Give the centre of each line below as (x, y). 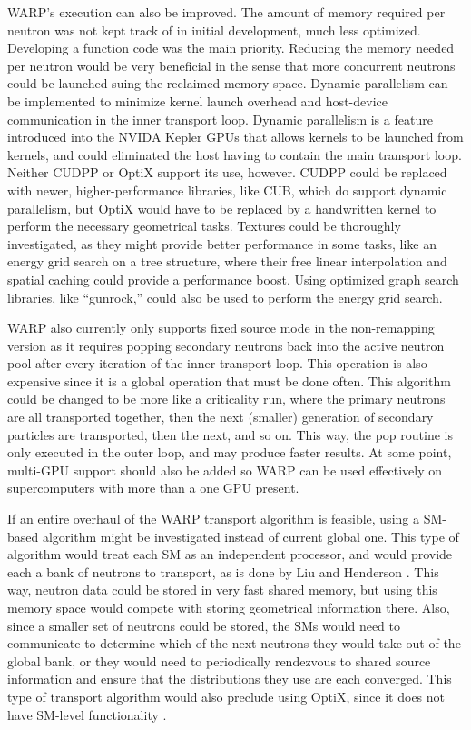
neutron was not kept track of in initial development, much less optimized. (214, 30)
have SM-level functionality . (87, 714)
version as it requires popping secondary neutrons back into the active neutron (226, 345)
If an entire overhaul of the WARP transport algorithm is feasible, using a (213, 519)
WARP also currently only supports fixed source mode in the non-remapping (221, 328)
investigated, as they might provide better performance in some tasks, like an (222, 243)
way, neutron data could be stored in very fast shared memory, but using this (222, 590)
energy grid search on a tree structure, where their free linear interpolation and (227, 261)
